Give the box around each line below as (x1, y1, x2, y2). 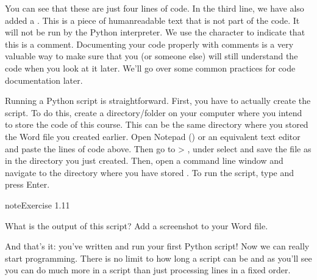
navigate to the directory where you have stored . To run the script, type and (5, 166, 294, 179)
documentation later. (5, 73, 83, 86)
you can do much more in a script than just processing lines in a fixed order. (5, 263, 291, 276)
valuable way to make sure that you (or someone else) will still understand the (5, 50, 298, 62)
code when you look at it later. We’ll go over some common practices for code (5, 61, 296, 74)
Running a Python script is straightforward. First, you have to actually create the (5, 94, 311, 107)
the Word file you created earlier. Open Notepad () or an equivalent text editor (5, 130, 301, 142)
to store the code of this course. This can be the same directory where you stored (5, 118, 308, 131)
